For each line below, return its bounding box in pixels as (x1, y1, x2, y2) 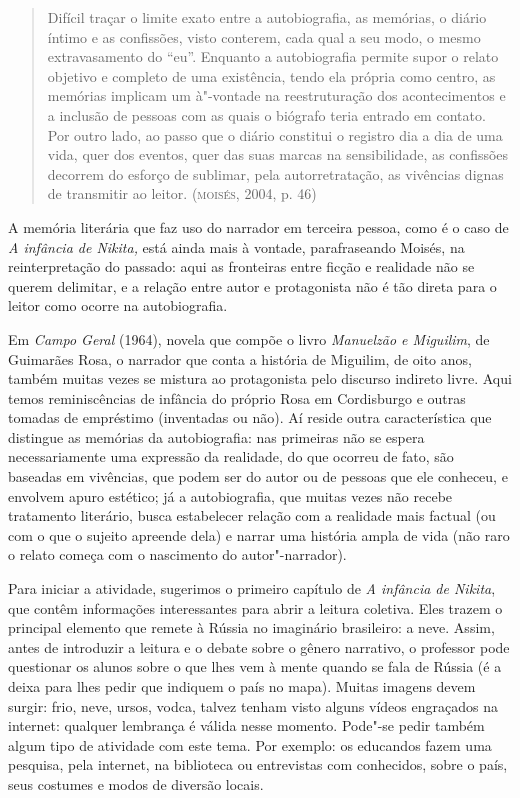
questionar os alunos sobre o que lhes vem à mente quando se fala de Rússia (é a (8, 656, 502, 677)
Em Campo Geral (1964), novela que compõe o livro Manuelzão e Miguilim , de (8, 328, 490, 349)
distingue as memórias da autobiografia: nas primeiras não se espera (8, 426, 425, 447)
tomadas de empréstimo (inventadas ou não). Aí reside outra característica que (8, 407, 492, 428)
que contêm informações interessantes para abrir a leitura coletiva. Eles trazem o (8, 597, 503, 618)
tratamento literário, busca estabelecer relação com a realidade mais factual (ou (8, 505, 496, 526)
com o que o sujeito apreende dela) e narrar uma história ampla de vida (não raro (8, 524, 510, 545)
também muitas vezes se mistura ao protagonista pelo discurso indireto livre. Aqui (8, 368, 512, 389)
